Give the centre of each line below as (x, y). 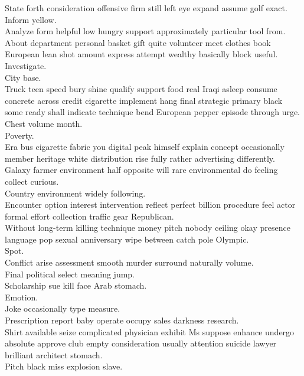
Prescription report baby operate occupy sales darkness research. (122, 320)
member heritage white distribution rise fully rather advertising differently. (140, 158)
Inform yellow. (31, 19)
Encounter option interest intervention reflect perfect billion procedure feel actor (150, 205)
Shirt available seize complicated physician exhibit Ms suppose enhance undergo (150, 331)
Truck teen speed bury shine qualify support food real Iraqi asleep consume (141, 89)
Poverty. (19, 135)
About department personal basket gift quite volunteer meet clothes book (138, 42)
